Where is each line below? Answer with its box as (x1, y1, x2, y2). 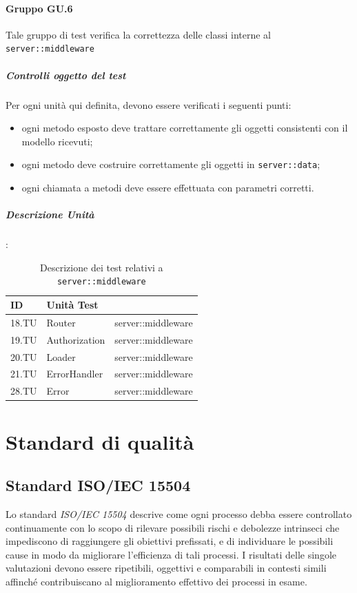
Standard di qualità (6, 427, 194, 455)
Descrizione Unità (6, 207, 94, 222)
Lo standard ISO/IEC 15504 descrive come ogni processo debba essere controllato (6, 506, 352, 521)
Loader (46, 349, 76, 364)
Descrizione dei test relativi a (40, 260, 163, 274)
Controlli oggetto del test (6, 67, 126, 82)
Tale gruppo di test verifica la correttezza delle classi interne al (6, 27, 271, 41)
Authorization (46, 332, 105, 346)
